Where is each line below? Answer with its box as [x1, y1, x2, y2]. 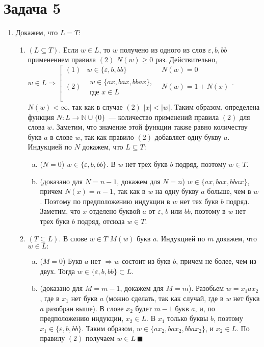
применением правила [28, 54, 96, 65]
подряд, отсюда [77, 216, 125, 226]
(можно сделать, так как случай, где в [105, 292, 224, 303]
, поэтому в [190, 206, 226, 216]
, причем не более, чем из [176, 256, 256, 266]
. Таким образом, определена [170, 102, 260, 112]
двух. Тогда [40, 265, 75, 276]
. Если [59, 44, 78, 55]
